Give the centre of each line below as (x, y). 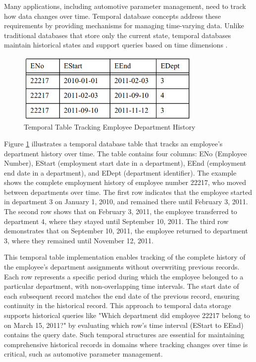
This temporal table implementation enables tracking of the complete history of (125, 257)
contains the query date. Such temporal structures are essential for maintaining (124, 335)
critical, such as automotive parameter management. (83, 354)
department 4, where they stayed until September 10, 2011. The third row (116, 221)
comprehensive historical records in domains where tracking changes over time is (126, 344)
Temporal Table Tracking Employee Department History (110, 127)
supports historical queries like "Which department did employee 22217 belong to (127, 315)
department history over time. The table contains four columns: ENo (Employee (126, 153)
